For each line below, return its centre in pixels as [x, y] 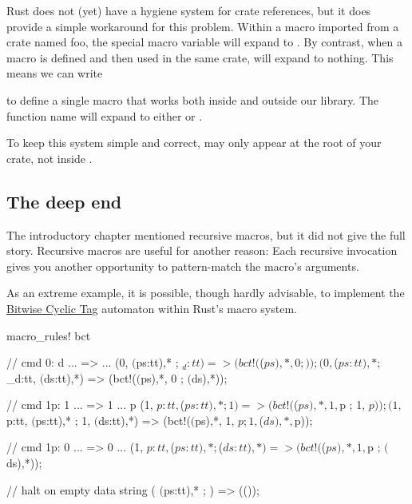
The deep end [64, 201]
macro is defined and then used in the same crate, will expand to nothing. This [200, 57]
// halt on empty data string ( [81, 489]
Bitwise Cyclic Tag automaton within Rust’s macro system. [152, 308]
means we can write [55, 73]
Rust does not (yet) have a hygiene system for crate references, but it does [189, 10]
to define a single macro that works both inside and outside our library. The [193, 99]
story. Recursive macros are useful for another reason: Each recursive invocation [202, 250]
